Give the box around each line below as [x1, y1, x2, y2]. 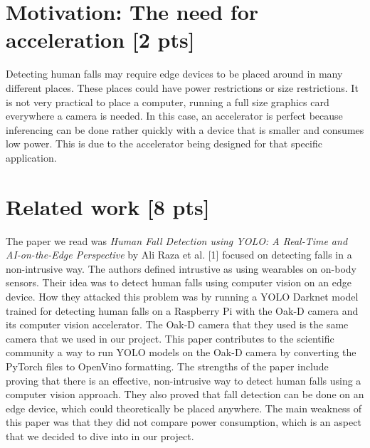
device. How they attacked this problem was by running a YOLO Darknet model [6, 288, 359, 303]
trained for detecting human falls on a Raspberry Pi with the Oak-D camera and [6, 303, 359, 318]
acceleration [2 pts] [6, 25, 195, 54]
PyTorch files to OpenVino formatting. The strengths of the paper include [6, 358, 329, 373]
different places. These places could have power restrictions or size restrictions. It [6, 80, 359, 95]
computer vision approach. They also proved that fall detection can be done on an [6, 387, 364, 402]
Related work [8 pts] [6, 192, 210, 221]
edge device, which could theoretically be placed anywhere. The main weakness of [6, 400, 361, 415]
